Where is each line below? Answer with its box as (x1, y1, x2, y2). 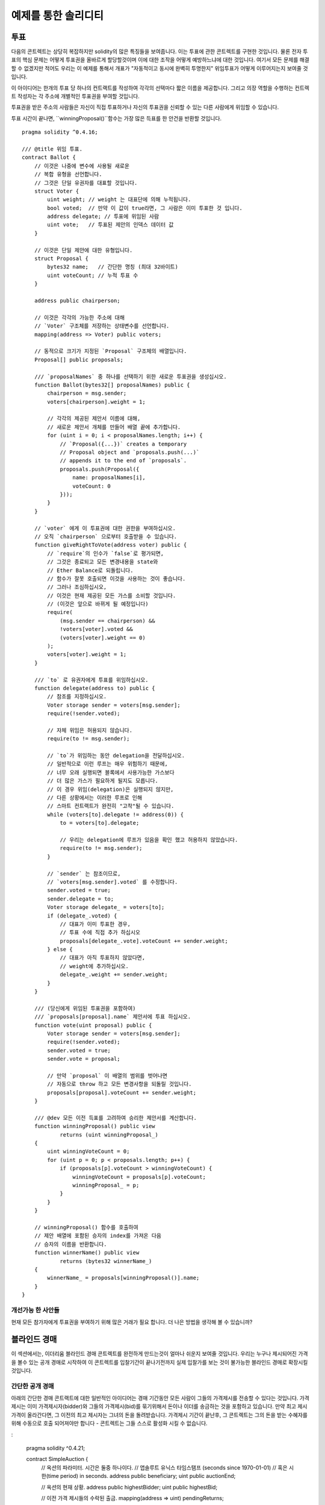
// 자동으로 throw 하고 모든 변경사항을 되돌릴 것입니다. (47, 1081, 192, 1088)
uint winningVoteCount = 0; (47, 1148, 130, 1155)
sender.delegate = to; (47, 895, 114, 902)
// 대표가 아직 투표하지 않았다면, (60, 954, 146, 961)
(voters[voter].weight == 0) (60, 634, 146, 641)
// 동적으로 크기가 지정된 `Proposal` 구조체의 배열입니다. (34, 348, 187, 355)
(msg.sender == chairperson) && (60, 617, 156, 624)
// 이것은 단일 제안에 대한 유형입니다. (34, 247, 133, 253)
